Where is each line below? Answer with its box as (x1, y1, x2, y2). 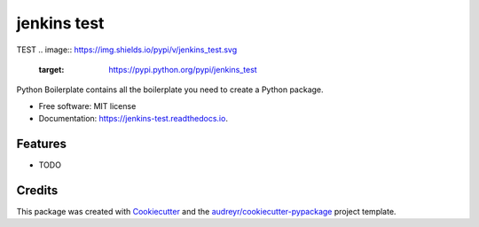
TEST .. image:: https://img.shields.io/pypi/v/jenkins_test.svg (16, 44, 238, 55)
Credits (16, 183, 59, 198)
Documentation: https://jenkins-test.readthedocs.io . (38, 113, 228, 124)
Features (16, 136, 67, 151)
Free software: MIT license (38, 100, 137, 111)
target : (38, 64, 65, 74)
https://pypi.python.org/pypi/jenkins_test (108, 64, 257, 74)
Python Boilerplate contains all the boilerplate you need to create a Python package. (16, 84, 324, 95)
